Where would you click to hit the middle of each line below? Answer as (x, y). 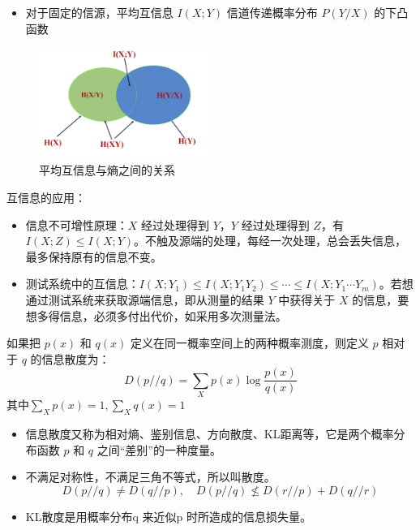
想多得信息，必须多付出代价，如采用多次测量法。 (156, 315)
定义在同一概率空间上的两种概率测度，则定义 (249, 343)
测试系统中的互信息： (82, 284)
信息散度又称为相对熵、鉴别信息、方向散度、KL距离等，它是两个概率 (210, 433)
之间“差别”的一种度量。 (159, 449)
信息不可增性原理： (77, 224)
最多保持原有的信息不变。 (94, 256)
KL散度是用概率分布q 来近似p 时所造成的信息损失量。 (168, 516)
